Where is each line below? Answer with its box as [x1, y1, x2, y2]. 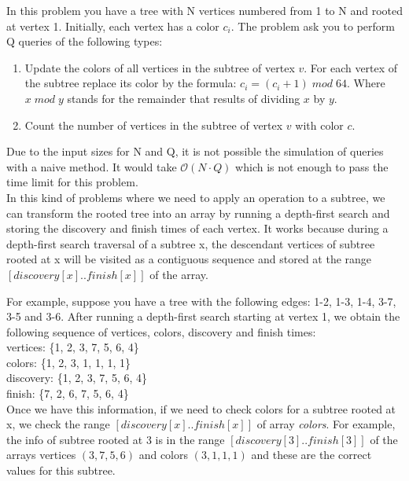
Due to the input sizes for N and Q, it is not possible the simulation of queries [6, 143, 384, 160]
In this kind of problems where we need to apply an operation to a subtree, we [6, 189, 385, 205]
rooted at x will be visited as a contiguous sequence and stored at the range [6, 251, 372, 267]
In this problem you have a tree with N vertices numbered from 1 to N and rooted [6, 2, 403, 18]
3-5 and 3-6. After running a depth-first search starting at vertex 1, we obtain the [6, 308, 400, 325]
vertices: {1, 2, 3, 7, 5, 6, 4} [6, 339, 139, 355]
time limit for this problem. [6, 174, 138, 190]
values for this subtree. [6, 462, 116, 479]
